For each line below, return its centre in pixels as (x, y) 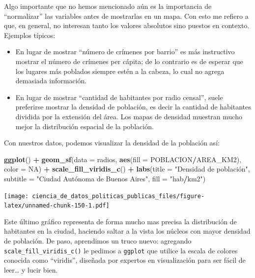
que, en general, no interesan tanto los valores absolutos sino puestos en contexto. (127, 25)
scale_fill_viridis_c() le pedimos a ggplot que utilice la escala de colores (121, 250)
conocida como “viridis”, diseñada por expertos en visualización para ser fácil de (125, 260)
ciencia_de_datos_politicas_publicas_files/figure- (118, 196)
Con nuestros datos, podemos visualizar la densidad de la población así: (112, 143)
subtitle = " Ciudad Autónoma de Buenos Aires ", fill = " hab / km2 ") (105, 178)
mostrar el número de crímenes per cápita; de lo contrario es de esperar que (129, 61)
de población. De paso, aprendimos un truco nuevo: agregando (98, 241)
